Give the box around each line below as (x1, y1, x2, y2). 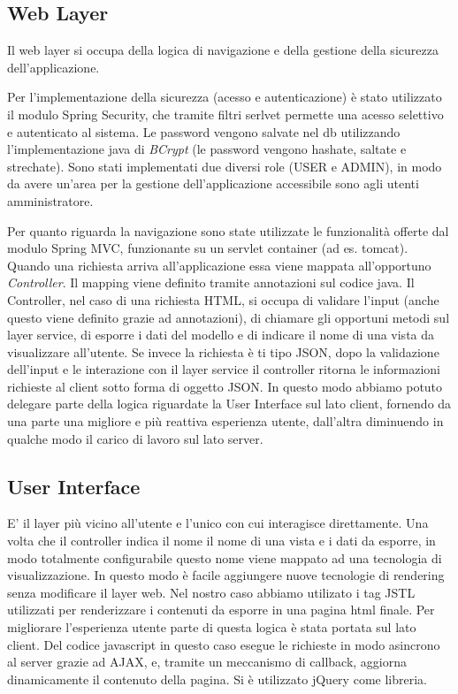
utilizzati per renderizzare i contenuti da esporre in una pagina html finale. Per (7, 600, 435, 619)
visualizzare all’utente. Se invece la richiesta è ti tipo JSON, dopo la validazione (7, 342, 439, 361)
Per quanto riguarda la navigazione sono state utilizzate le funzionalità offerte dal (7, 221, 449, 240)
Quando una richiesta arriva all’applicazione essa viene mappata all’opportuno (7, 255, 431, 274)
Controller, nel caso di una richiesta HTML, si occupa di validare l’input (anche (7, 290, 439, 309)
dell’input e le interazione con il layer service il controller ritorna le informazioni (7, 360, 441, 378)
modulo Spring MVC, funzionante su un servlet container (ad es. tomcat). (7, 239, 408, 257)
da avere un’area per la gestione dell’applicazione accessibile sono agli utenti (7, 174, 419, 193)
